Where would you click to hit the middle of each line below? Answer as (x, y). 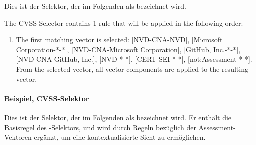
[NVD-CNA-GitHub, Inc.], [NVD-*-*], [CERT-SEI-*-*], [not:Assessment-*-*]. (134, 59)
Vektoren (18, 137)
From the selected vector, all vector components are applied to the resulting (132, 69)
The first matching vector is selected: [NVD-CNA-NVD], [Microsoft (119, 40)
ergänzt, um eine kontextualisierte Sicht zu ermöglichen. (120, 137)
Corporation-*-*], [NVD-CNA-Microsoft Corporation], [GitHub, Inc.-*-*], (128, 49)
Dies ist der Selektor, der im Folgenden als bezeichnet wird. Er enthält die (118, 117)
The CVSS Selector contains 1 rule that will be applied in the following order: (124, 23)
